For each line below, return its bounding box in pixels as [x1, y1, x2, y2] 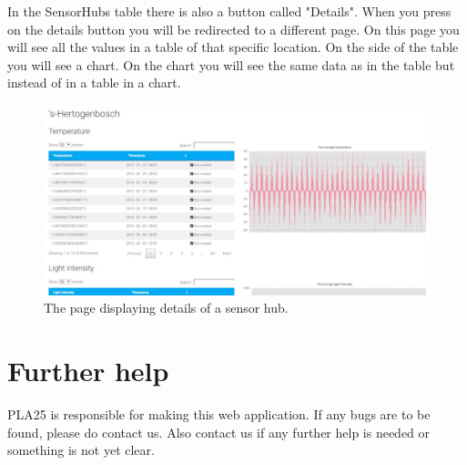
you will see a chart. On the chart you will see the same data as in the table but [7, 55, 455, 74]
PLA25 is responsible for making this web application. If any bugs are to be [7, 404, 431, 423]
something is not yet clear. [7, 440, 155, 460]
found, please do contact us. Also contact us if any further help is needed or [7, 422, 431, 441]
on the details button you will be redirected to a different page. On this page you [7, 19, 460, 38]
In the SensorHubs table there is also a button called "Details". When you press [7, 2, 452, 20]
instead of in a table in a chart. [7, 73, 181, 92]
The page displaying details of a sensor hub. [44, 298, 289, 317]
